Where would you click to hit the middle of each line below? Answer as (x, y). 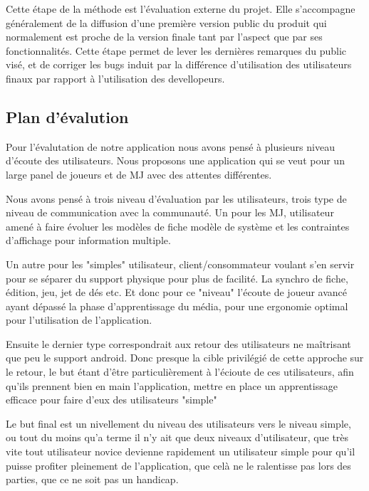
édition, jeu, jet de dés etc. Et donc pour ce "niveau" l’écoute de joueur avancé (177, 292)
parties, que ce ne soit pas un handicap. (92, 479)
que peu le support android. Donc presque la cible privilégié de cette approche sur (185, 358)
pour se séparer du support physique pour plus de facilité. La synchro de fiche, (177, 278)
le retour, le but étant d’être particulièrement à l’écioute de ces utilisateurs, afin (180, 372)
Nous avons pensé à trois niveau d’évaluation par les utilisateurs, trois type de (176, 198)
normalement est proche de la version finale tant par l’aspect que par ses (164, 37)
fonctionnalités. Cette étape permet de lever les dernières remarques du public (176, 50)
